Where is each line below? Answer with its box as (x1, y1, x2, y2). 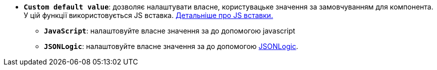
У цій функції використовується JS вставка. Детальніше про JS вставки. (24, 11, 273, 19)
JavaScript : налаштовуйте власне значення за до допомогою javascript (44, 26, 295, 35)
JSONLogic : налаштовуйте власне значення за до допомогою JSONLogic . (44, 42, 298, 50)
